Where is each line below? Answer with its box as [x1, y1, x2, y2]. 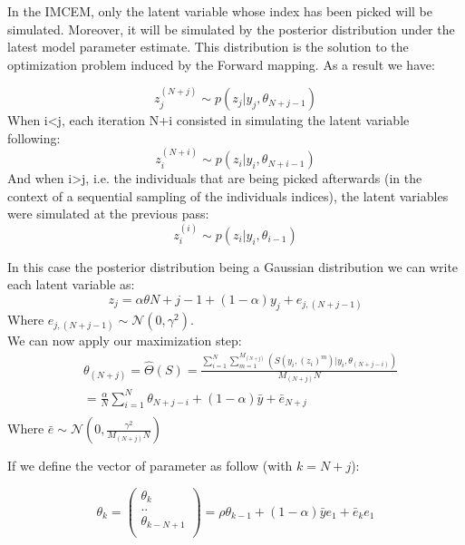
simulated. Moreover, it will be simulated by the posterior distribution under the [7, 19, 455, 38]
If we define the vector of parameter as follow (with [7, 456, 293, 475]
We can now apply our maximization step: [7, 331, 242, 350]
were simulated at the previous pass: [7, 204, 209, 223]
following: [7, 128, 61, 147]
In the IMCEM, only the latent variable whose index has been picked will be [7, 2, 432, 20]
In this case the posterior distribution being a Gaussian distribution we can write [7, 257, 459, 276]
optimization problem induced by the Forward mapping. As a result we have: [7, 54, 435, 73]
